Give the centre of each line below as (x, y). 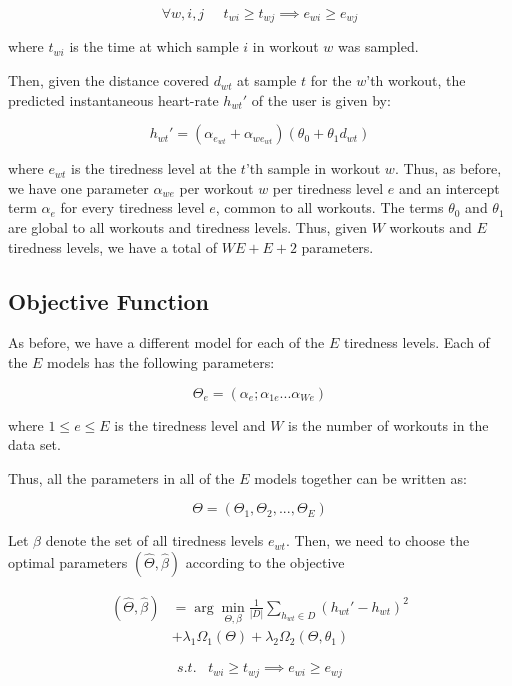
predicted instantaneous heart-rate (113, 99)
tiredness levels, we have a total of (113, 246)
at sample (267, 80)
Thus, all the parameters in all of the (121, 477)
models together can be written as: (360, 477)
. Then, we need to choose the (377, 540)
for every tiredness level (132, 207)
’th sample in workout (313, 168)
